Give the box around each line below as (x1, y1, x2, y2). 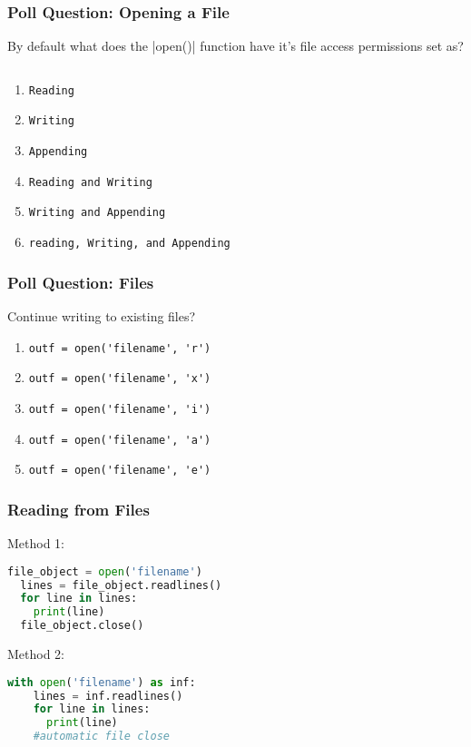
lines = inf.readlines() (33, 689, 183, 703)
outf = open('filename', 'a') (28, 433, 211, 447)
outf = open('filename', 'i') (28, 402, 211, 416)
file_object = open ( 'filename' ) (7, 565, 202, 578)
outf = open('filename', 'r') (28, 341, 211, 355)
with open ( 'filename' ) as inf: (7, 675, 196, 689)
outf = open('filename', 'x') (28, 372, 211, 386)
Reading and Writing (28, 175, 152, 189)
